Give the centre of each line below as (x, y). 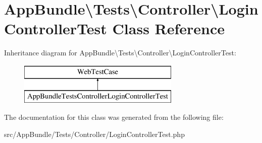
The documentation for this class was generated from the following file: (114, 117)
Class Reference (169, 28)
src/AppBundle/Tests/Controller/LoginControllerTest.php (94, 134)
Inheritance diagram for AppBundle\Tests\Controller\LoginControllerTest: (120, 53)
